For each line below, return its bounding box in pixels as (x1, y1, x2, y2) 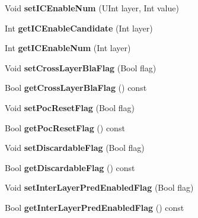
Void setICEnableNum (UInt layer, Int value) (5, 2, 179, 14)
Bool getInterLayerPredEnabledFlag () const (5, 201, 184, 213)
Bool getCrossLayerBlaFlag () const (5, 81, 147, 94)
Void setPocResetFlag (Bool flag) (5, 101, 135, 113)
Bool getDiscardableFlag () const (5, 161, 135, 173)
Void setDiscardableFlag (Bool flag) (5, 141, 145, 154)
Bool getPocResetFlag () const (5, 121, 125, 134)
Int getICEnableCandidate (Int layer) (5, 21, 153, 34)
